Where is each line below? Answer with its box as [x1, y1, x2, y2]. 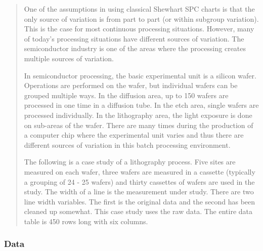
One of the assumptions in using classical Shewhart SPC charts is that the [24, 4, 255, 14]
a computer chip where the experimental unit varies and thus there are [24, 130, 244, 140]
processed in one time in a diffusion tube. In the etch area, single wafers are [24, 100, 259, 110]
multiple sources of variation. [24, 53, 114, 63]
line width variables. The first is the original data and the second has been [24, 196, 255, 206]
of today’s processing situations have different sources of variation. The [24, 33, 244, 44]
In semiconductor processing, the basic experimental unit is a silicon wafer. [24, 70, 256, 80]
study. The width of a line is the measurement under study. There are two [24, 186, 254, 197]
